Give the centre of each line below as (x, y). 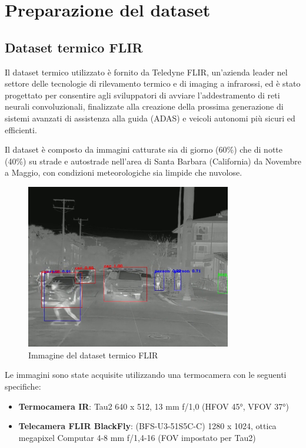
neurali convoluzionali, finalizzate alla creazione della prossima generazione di (144, 106)
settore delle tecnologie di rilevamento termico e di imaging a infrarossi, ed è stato (153, 83)
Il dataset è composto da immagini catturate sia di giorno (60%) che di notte (144, 149)
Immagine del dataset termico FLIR (93, 355)
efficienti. (21, 129)
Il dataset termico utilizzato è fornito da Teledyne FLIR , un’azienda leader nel (146, 72)
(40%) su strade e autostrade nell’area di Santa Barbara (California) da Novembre (153, 161)
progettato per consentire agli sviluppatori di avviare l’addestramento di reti (142, 95)
